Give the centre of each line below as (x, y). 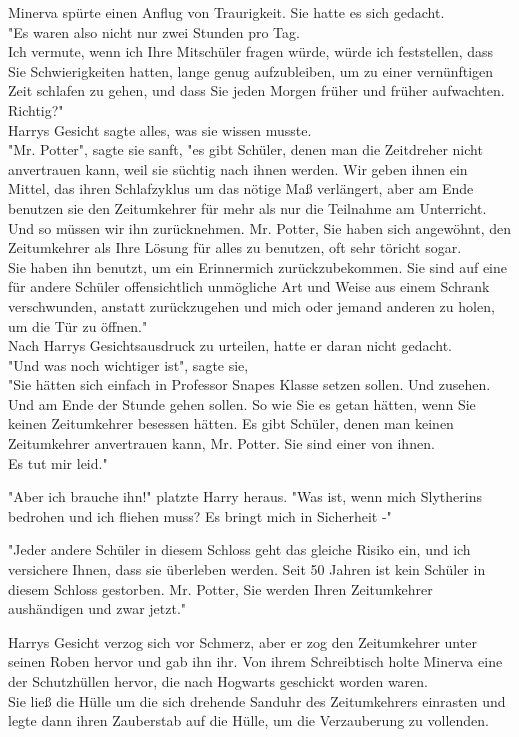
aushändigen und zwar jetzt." (97, 608)
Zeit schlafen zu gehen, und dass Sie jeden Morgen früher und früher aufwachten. (256, 90)
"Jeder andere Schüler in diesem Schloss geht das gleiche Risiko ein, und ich (239, 549)
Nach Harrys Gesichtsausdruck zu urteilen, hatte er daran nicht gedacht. (230, 345)
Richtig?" (36, 109)
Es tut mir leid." (58, 462)
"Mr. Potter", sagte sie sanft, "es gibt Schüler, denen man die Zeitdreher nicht (245, 149)
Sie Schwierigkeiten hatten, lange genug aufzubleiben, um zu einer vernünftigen (251, 70)
